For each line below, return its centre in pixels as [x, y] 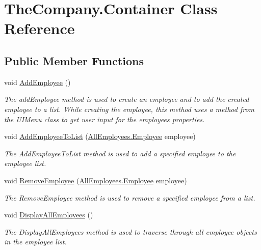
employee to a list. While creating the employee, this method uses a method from [129, 109]
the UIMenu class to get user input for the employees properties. [105, 119]
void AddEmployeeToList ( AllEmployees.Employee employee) [100, 136]
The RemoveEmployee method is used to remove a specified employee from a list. [130, 197]
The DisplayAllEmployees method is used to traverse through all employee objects [130, 231]
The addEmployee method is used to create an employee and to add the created [127, 99]
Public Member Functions [74, 60]
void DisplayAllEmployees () [49, 215]
